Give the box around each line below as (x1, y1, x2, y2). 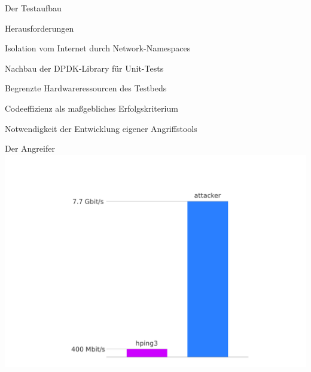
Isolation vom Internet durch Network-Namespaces (5, 42, 191, 54)
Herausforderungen (5, 21, 74, 34)
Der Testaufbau (5, 2, 62, 14)
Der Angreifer (5, 142, 55, 155)
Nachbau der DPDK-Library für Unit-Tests (5, 62, 164, 74)
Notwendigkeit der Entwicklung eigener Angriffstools (5, 122, 197, 134)
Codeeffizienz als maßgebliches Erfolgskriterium (5, 102, 178, 114)
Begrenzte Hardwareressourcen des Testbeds (5, 82, 167, 94)
